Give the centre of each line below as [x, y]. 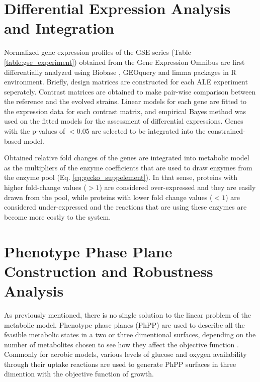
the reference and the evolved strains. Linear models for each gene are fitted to [125, 101]
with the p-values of [35, 131]
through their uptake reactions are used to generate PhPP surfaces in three [120, 364]
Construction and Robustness [109, 271]
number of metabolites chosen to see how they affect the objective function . [121, 344]
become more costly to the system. [58, 216]
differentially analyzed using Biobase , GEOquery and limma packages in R [120, 72]
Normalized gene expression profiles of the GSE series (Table [98, 52]
